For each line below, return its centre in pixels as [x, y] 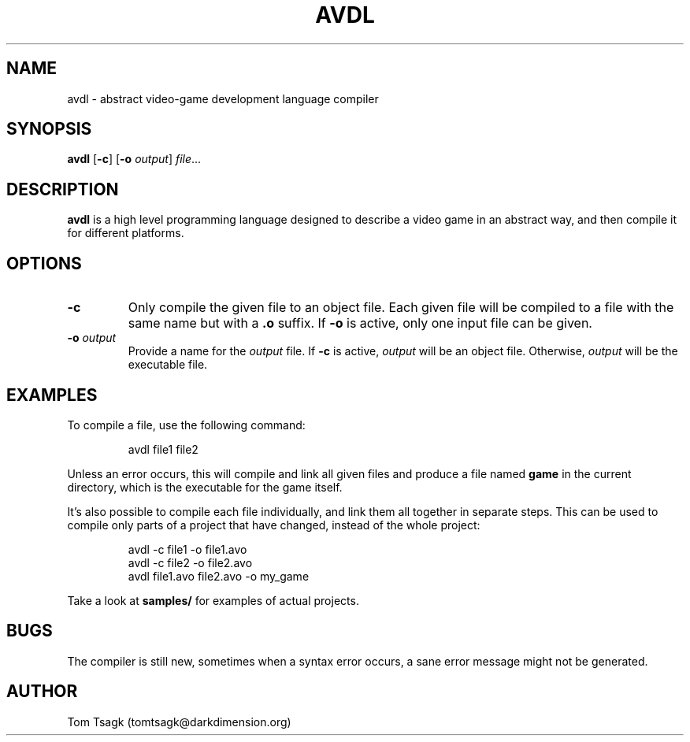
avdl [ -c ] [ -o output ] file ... [134, 159]
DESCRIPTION [63, 189]
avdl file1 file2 [163, 449]
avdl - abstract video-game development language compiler [223, 98]
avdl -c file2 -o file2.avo [190, 562]
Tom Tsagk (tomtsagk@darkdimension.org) [179, 722]
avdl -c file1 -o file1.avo [187, 549]
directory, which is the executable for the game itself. [205, 487]
